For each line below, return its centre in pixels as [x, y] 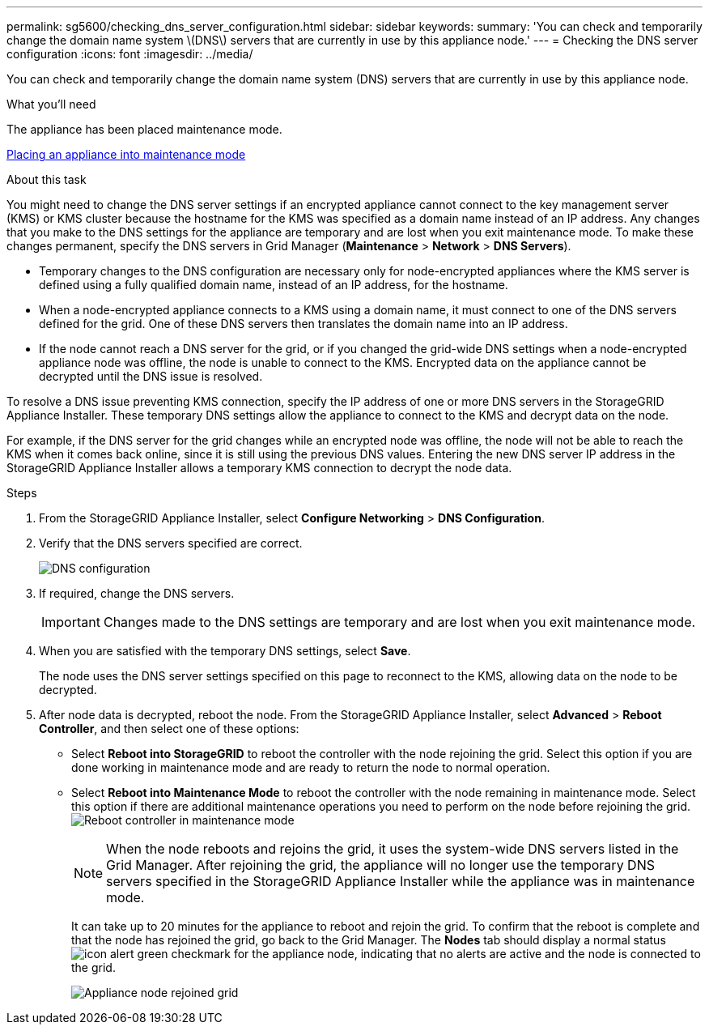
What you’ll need [51, 104]
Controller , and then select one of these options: [169, 729]
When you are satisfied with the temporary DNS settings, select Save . [225, 651]
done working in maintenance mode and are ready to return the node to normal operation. [311, 767]
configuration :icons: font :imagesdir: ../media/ [130, 54]
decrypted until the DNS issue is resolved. [151, 376]
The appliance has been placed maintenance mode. [144, 129]
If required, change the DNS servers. [137, 593]
